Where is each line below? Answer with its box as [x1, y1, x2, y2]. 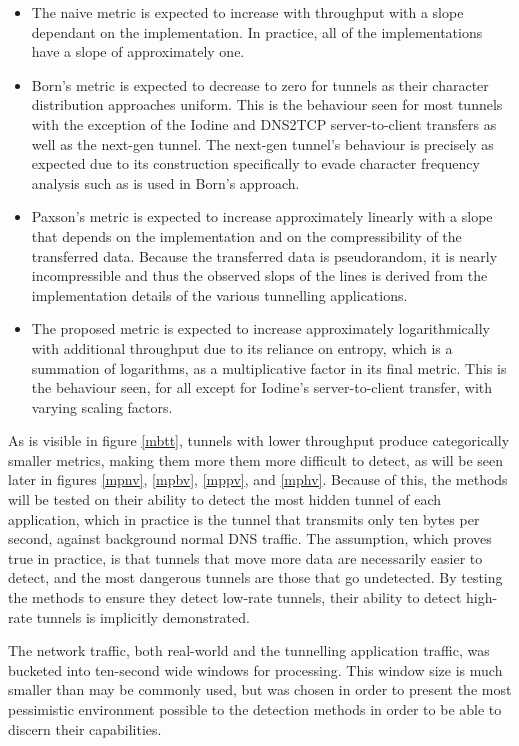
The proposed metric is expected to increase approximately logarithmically [31, 318, 490, 339]
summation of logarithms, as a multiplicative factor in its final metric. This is [31, 357, 507, 378]
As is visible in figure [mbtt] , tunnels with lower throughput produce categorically [8, 430, 510, 451]
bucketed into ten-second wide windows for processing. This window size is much [8, 659, 503, 680]
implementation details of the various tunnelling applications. [31, 284, 408, 305]
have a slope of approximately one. [31, 41, 245, 62]
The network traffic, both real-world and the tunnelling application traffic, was [8, 640, 490, 661]
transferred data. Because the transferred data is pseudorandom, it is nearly [31, 245, 498, 266]
